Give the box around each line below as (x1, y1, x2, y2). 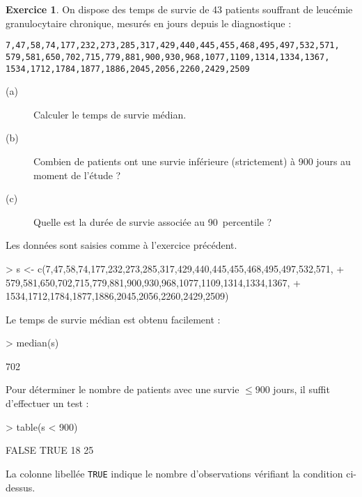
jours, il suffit (273, 382, 330, 397)
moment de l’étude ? (33, 167, 121, 182)
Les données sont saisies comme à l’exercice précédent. (6, 238, 237, 252)
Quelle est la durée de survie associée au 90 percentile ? (33, 214, 272, 229)
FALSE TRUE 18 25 (6, 443, 94, 457)
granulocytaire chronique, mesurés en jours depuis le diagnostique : (6, 15, 292, 30)
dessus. (6, 480, 36, 494)
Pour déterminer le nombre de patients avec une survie (6, 382, 239, 397)
